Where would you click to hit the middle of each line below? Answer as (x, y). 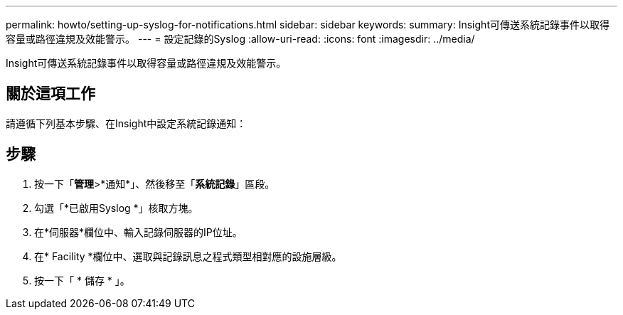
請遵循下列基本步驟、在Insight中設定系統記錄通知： (126, 123)
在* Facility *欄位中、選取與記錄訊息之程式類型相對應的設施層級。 (188, 256)
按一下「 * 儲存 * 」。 (82, 280)
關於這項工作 (50, 94)
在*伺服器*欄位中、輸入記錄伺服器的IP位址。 (138, 232)
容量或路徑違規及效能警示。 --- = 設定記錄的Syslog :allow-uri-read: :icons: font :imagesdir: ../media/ (240, 39)
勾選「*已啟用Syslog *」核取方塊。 (116, 208)
